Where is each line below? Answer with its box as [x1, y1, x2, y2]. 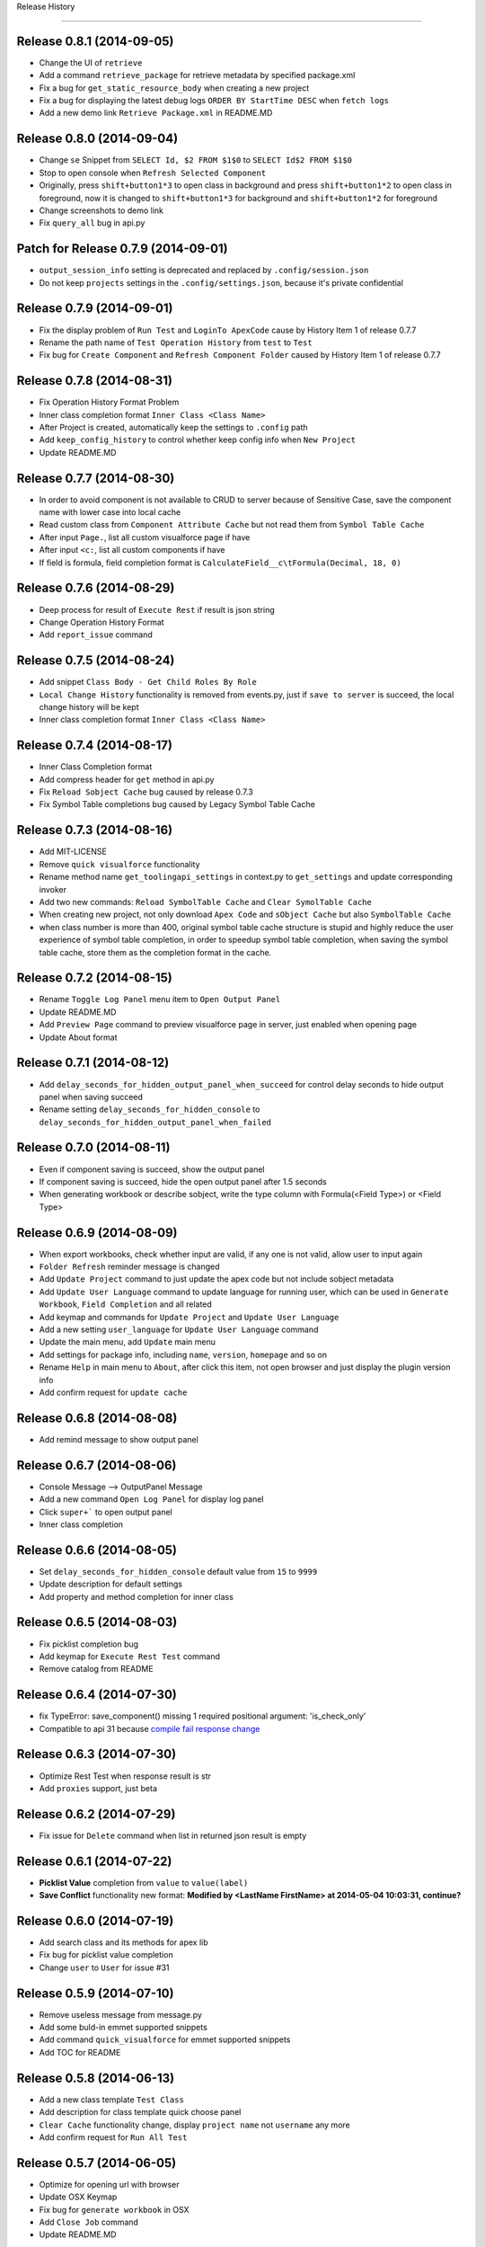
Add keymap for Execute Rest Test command [39, 1650, 220, 1662]
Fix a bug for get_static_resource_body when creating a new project [39, 82, 310, 93]
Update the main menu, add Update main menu [39, 1337, 216, 1347]
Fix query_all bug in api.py [39, 218, 145, 228]
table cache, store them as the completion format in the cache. [39, 946, 272, 957]
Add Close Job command [39, 2216, 139, 2228]
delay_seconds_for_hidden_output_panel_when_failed [39, 1117, 272, 1127]
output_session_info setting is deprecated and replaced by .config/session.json [39, 265, 369, 276]
